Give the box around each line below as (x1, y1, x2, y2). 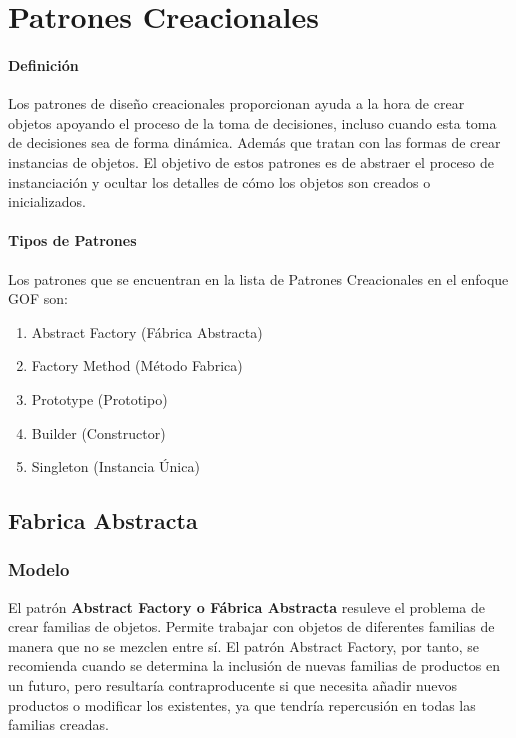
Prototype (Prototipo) (31, 388, 168, 409)
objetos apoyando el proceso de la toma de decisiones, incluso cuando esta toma (8, 112, 497, 133)
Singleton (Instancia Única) (31, 456, 200, 477)
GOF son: (8, 288, 68, 309)
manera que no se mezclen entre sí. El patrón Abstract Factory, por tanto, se (8, 635, 480, 656)
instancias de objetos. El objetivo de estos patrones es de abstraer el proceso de (8, 151, 494, 172)
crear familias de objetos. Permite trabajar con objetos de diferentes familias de (8, 616, 495, 637)
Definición (8, 54, 79, 75)
